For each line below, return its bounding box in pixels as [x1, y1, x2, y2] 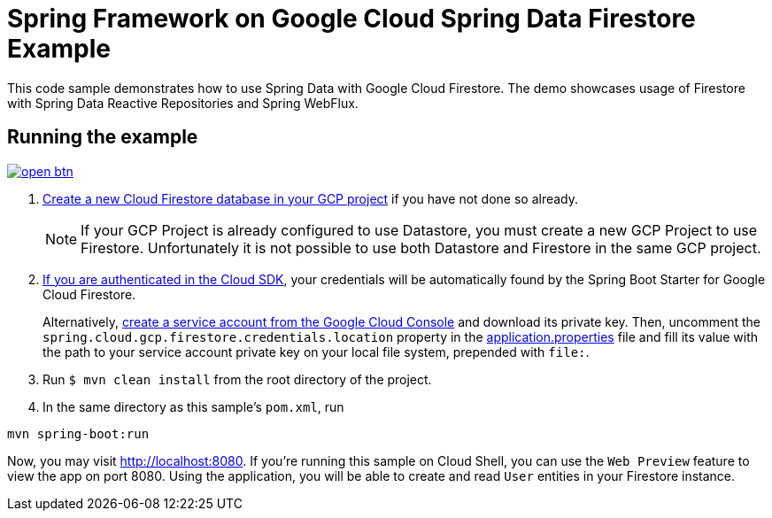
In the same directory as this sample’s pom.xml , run [42, 398, 344, 414]
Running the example [7, 126, 198, 149]
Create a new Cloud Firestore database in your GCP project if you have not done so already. [42, 190, 579, 206]
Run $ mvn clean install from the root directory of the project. [42, 371, 432, 387]
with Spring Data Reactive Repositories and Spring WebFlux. [7, 95, 359, 111]
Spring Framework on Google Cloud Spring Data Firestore [7, 4, 696, 34]
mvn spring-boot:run [7, 426, 150, 441]
